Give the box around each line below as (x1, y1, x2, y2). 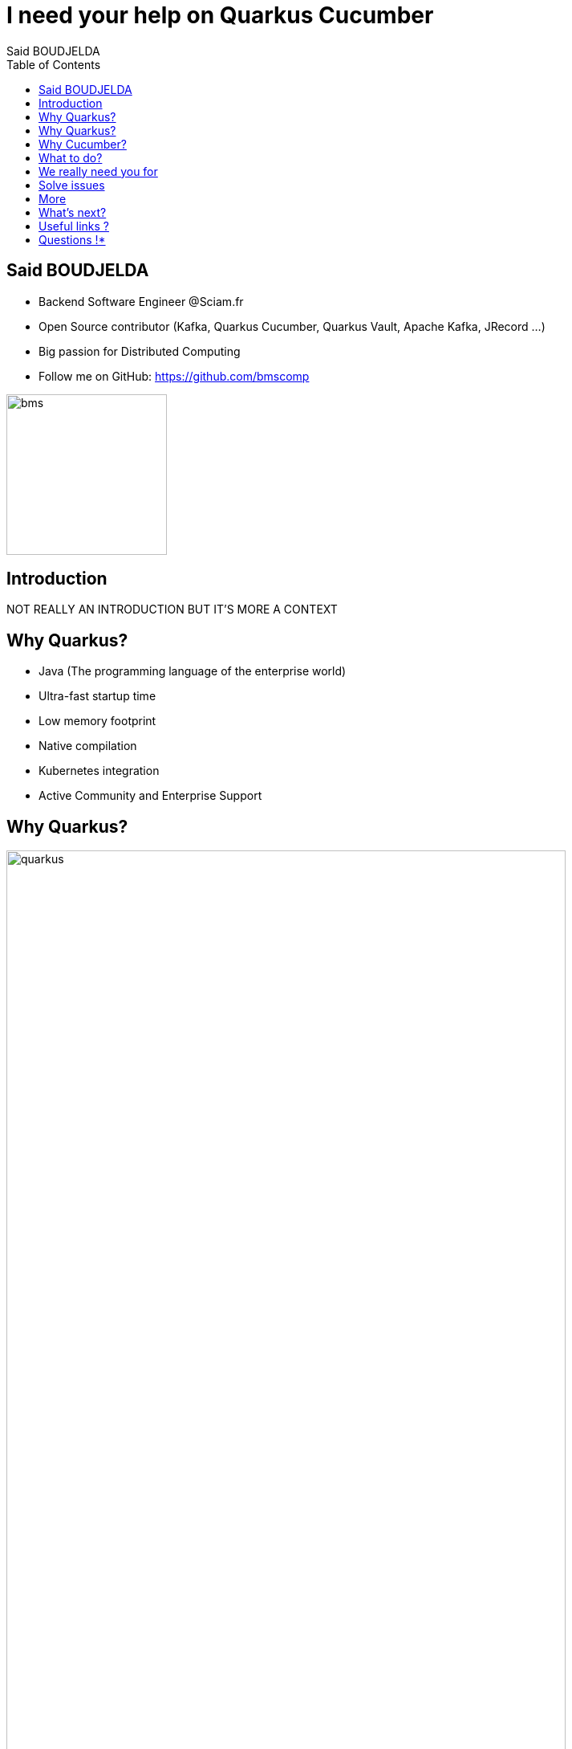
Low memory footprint (39, 714, 156, 728)
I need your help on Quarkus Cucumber (6, 2, 434, 29)
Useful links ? (39, 218, 109, 233)
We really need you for (39, 164, 158, 178)
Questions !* (39, 232, 106, 247)
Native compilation (39, 739, 137, 753)
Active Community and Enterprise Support (39, 789, 262, 803)
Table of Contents (6, 57, 101, 71)
